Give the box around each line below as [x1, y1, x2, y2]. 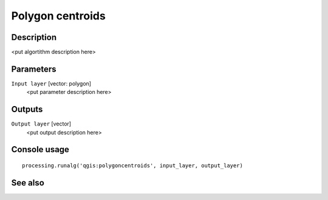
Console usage [11, 144, 70, 155]
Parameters [11, 64, 56, 74]
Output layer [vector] [11, 120, 72, 127]
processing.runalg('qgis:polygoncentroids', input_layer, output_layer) [22, 162, 243, 169]
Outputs [11, 104, 43, 115]
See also [11, 178, 45, 188]
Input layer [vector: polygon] [11, 79, 91, 87]
